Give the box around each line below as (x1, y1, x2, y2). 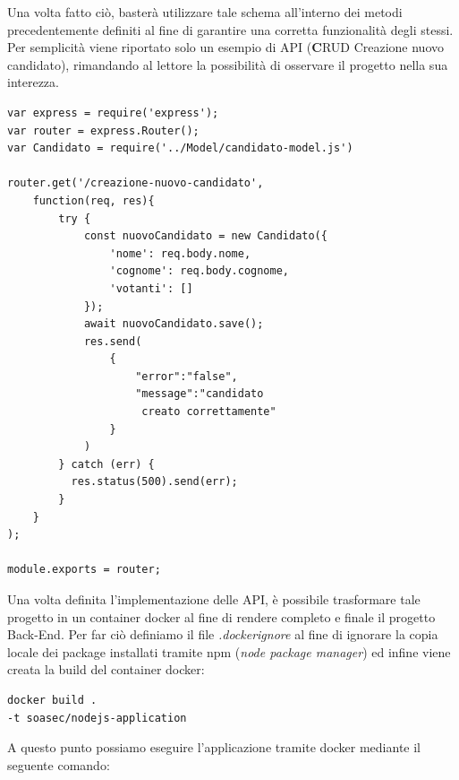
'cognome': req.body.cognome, (109, 264, 289, 278)
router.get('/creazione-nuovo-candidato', (7, 177, 264, 190)
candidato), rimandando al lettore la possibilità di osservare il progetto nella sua (7, 55, 448, 74)
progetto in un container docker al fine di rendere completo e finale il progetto (7, 607, 436, 626)
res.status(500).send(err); (71, 475, 238, 489)
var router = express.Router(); (7, 124, 200, 137)
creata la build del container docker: (7, 660, 205, 679)
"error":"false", (135, 369, 238, 383)
